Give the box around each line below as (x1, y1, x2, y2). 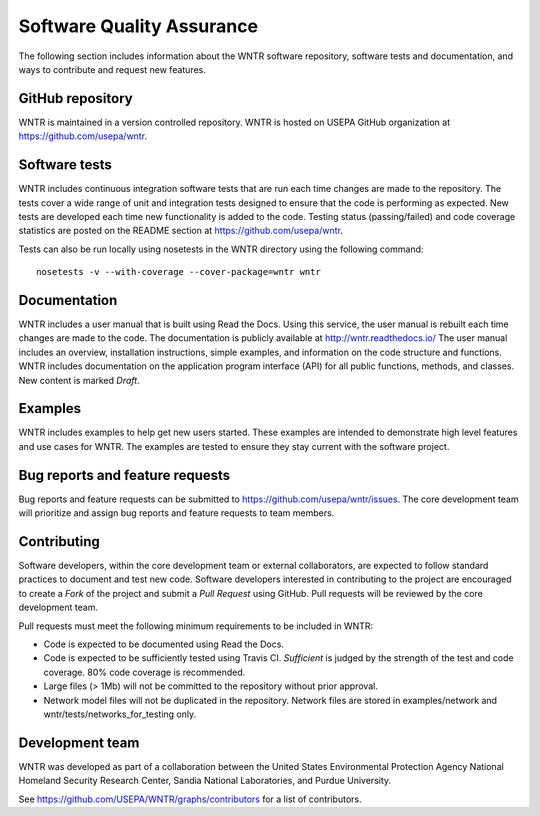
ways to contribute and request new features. (18, 63, 207, 75)
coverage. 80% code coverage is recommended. (43, 666, 246, 678)
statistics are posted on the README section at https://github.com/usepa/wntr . (18, 225, 344, 237)
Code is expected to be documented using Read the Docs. (43, 638, 285, 650)
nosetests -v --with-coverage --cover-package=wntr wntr (36, 266, 322, 278)
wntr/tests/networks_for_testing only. (43, 708, 197, 720)
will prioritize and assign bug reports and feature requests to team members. (18, 507, 335, 519)
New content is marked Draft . (18, 374, 140, 386)
